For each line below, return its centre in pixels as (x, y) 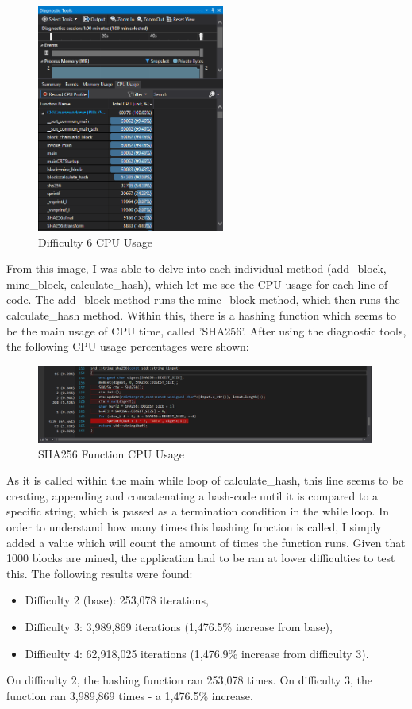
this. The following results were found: (100, 573)
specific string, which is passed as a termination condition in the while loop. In (198, 511)
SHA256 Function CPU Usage (112, 453)
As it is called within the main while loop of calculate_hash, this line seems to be (205, 480)
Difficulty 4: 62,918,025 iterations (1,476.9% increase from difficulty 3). (197, 653)
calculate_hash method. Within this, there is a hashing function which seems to (201, 315)
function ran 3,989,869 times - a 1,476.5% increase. (130, 695)
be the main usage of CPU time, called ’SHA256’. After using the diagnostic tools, (206, 330)
